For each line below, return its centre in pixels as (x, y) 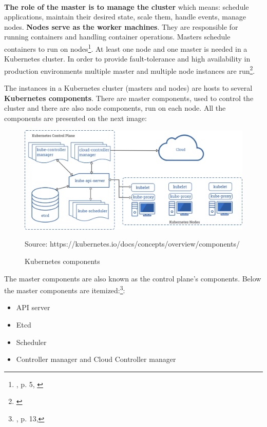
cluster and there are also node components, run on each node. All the (115, 108)
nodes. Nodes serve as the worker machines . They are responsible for (121, 26)
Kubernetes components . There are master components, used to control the (129, 98)
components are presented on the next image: (75, 118)
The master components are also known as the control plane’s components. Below (133, 278)
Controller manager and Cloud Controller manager (96, 359)
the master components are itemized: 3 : (65, 289)
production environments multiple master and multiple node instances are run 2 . (130, 70)
